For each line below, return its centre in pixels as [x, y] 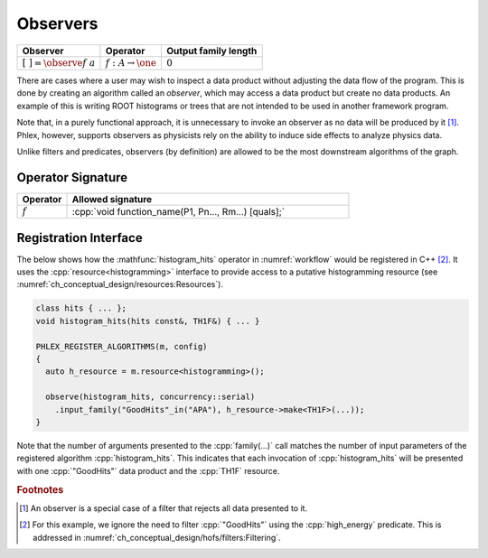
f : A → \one [131, 63]
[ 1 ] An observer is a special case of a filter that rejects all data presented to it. [163, 508]
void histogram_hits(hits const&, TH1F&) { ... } [148, 321]
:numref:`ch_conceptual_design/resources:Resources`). [120, 284]
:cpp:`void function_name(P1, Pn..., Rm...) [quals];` [178, 211]
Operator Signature [72, 177]
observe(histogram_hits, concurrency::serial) [150, 397]
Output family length [211, 51]
